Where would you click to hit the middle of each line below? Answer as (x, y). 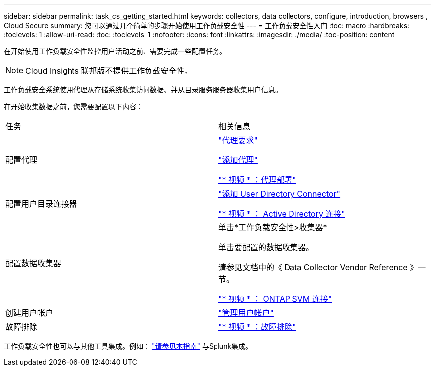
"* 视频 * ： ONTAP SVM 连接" (275, 299)
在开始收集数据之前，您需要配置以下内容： (73, 107)
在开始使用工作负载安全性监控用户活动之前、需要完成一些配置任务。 (115, 51)
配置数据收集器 (34, 263)
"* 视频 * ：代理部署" (257, 180)
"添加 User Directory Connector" (280, 194)
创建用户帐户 (30, 313)
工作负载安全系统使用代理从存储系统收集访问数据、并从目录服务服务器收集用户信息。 (143, 90)
